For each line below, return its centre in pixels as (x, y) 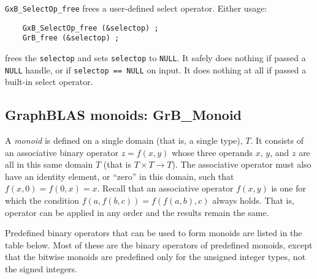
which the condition (42, 200)
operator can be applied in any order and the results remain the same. (137, 212)
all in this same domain (49, 164)
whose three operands (212, 152)
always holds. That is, (253, 200)
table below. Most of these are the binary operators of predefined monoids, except (159, 244)
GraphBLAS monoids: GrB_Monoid (124, 115)
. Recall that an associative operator (165, 188)
